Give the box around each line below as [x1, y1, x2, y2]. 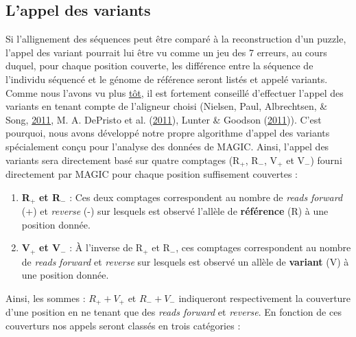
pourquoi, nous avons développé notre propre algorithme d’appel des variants [5, 126, 330, 140]
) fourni [310, 152, 342, 167]
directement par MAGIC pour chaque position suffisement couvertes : [5, 167, 298, 181]
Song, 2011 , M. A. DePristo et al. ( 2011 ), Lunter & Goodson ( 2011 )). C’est [5, 112, 322, 126]
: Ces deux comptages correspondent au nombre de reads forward [69, 189, 343, 204]
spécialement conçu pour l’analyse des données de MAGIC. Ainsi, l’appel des [5, 139, 329, 153]
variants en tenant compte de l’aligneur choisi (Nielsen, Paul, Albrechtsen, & [5, 99, 328, 113]
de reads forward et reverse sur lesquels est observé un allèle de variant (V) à [21, 254, 349, 268]
